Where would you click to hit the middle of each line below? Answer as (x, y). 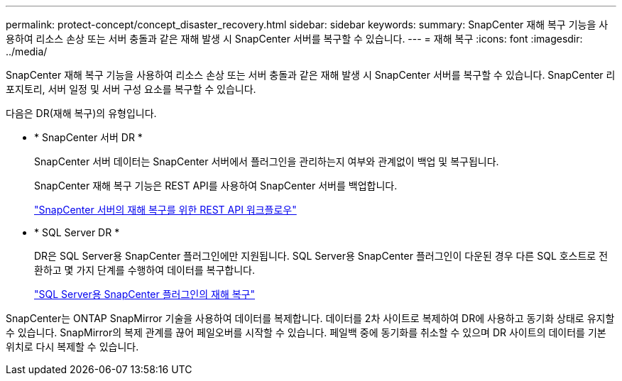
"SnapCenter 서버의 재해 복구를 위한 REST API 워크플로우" (165, 210)
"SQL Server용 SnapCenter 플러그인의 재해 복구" (145, 294)
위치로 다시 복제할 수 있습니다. (72, 347)
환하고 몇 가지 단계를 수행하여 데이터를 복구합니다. (145, 270)
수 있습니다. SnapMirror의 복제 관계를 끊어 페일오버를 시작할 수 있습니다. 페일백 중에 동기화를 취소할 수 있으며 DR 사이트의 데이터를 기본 (306, 332)
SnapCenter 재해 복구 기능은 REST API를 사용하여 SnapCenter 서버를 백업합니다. (216, 186)
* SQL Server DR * (77, 232)
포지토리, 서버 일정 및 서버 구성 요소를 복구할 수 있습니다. (131, 89)
